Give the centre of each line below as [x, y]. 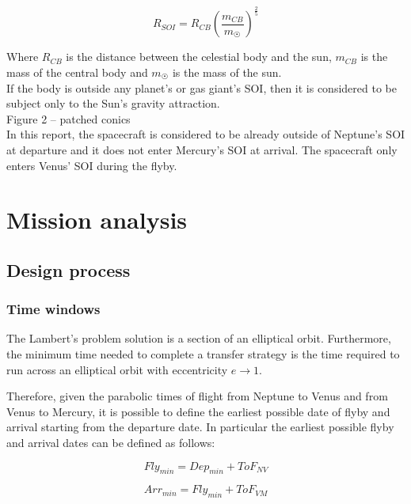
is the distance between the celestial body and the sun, [199, 57]
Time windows [53, 309]
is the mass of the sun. [227, 72]
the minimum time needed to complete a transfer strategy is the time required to [203, 354]
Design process [68, 269]
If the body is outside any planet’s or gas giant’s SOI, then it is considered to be [202, 87]
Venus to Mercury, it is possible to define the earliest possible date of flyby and [198, 411]
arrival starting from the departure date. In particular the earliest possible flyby [200, 427]
